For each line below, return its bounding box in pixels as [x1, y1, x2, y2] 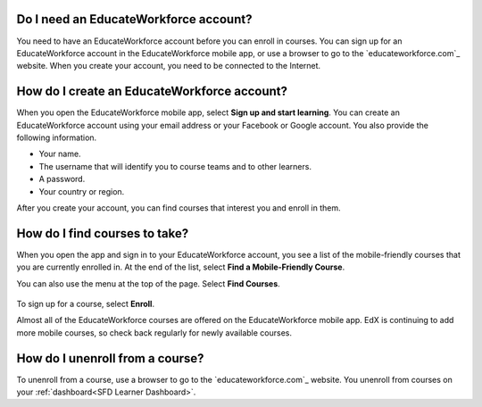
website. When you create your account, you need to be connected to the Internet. [16, 61, 321, 71]
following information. [16, 132, 97, 143]
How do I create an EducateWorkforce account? [16, 84, 288, 99]
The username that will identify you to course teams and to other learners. [38, 161, 312, 171]
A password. [38, 174, 86, 185]
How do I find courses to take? [16, 226, 189, 241]
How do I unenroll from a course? [16, 351, 204, 366]
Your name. [38, 148, 81, 160]
